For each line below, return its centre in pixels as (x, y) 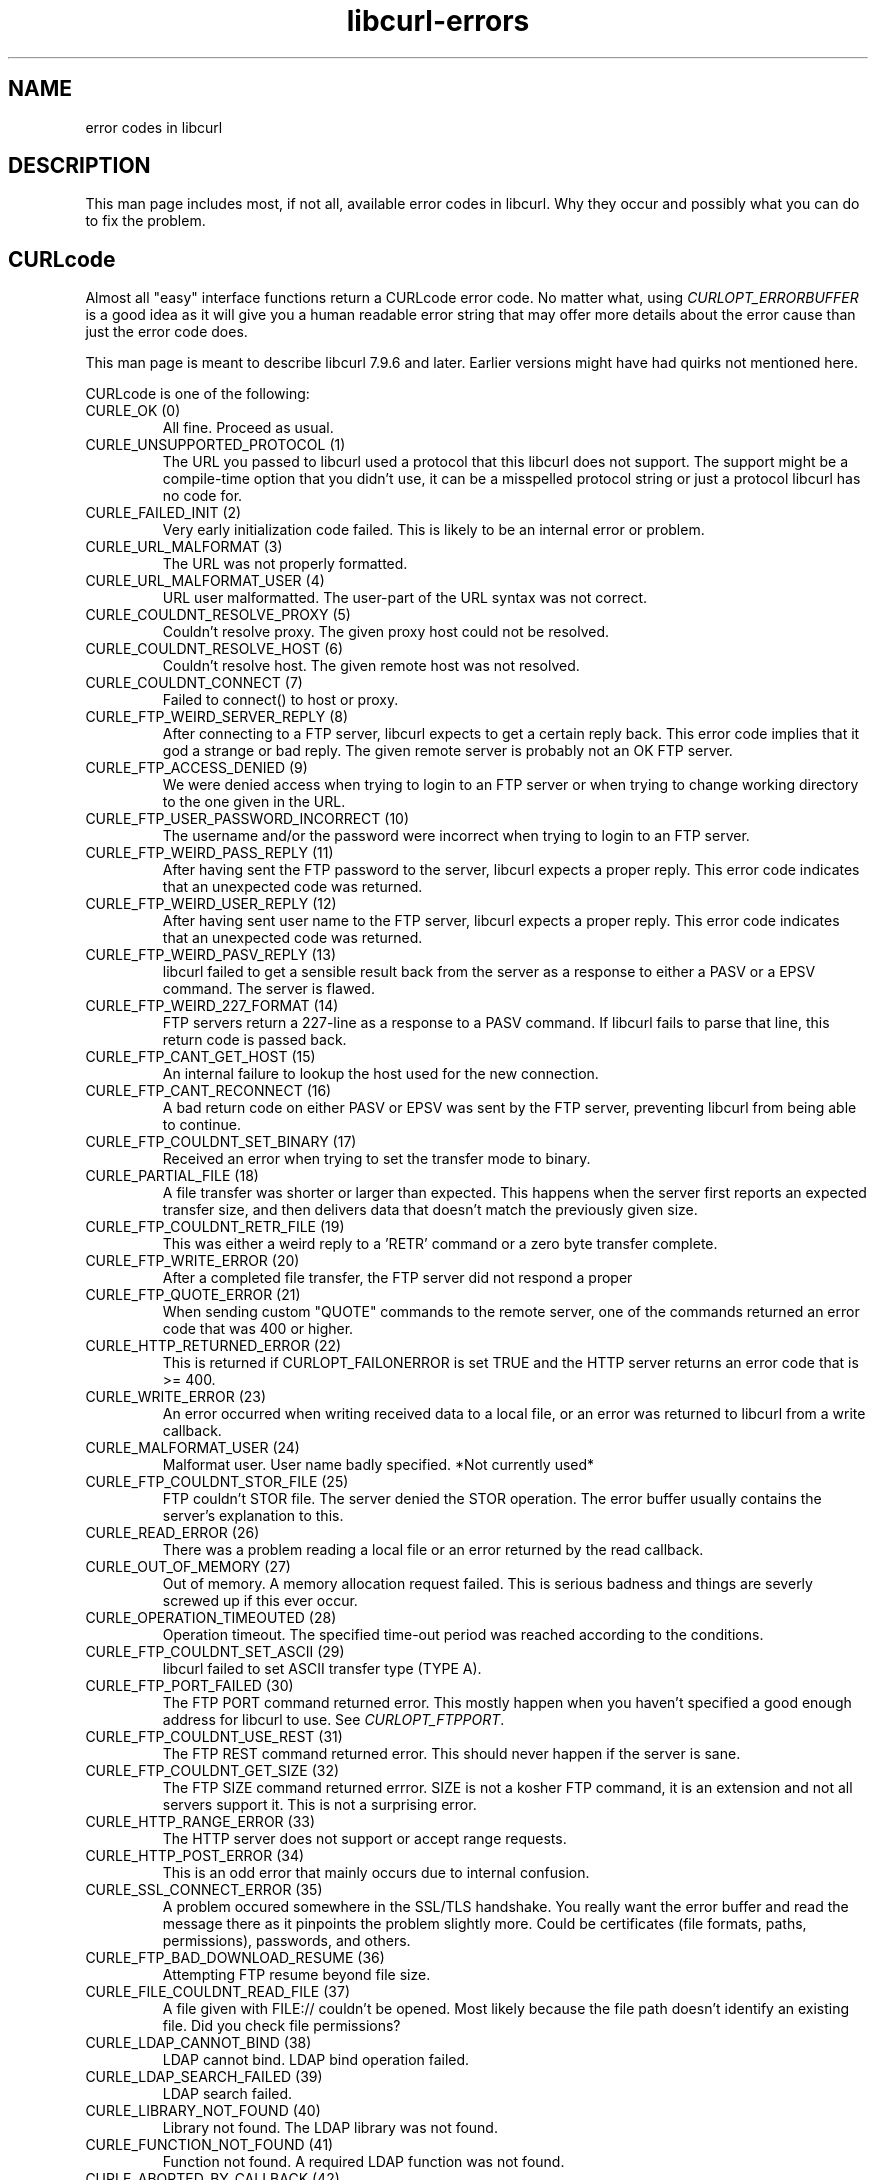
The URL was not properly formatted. (285, 564)
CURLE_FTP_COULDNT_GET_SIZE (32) (212, 1771)
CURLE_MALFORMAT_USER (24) (192, 1448)
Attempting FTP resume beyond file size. (296, 1975)
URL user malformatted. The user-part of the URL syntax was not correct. (405, 598)
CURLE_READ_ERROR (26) (172, 1533)
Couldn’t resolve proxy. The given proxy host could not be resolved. (386, 632)
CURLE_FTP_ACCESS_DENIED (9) (196, 768)
